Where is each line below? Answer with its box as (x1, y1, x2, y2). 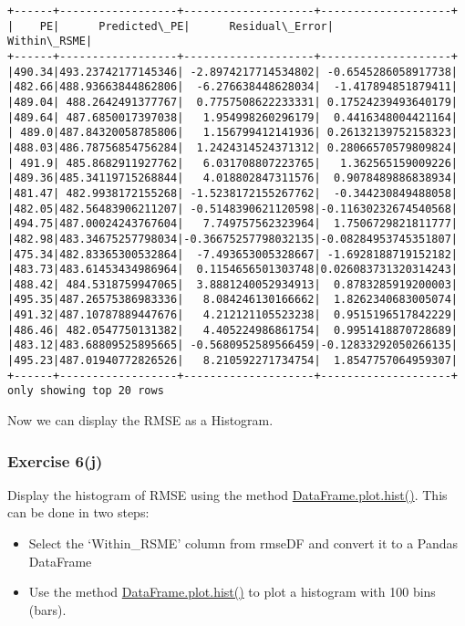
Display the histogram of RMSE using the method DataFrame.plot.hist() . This (7, 485, 448, 504)
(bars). (28, 600, 67, 619)
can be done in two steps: (7, 503, 150, 522)
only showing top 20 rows (7, 384, 164, 398)
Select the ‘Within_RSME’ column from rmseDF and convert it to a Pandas (28, 534, 459, 553)
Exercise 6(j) (7, 449, 103, 472)
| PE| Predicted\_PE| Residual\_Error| (7, 19, 334, 33)
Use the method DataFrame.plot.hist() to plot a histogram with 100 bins (28, 582, 436, 601)
